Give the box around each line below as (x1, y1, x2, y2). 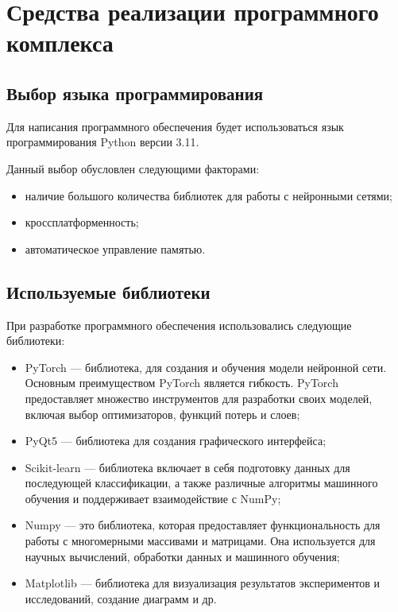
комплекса (6, 26, 114, 59)
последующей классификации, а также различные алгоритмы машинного (25, 474, 378, 491)
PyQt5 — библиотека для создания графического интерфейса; (25, 432, 327, 449)
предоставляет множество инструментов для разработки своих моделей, (25, 389, 373, 406)
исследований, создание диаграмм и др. (25, 590, 217, 606)
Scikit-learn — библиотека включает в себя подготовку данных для (25, 459, 350, 475)
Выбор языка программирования (6, 80, 264, 105)
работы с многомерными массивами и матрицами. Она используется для (25, 533, 376, 549)
